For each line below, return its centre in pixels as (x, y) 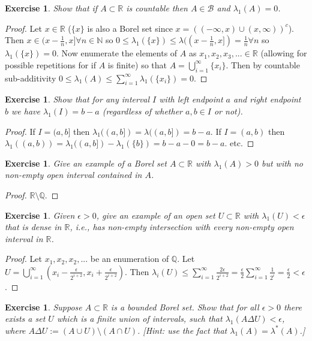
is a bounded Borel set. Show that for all (185, 307)
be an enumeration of (130, 259)
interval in (24, 238)
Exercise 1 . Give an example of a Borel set (86, 163)
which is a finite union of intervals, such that (139, 319)
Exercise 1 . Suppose (43, 307)
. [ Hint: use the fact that (182, 330)
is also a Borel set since (130, 28)
